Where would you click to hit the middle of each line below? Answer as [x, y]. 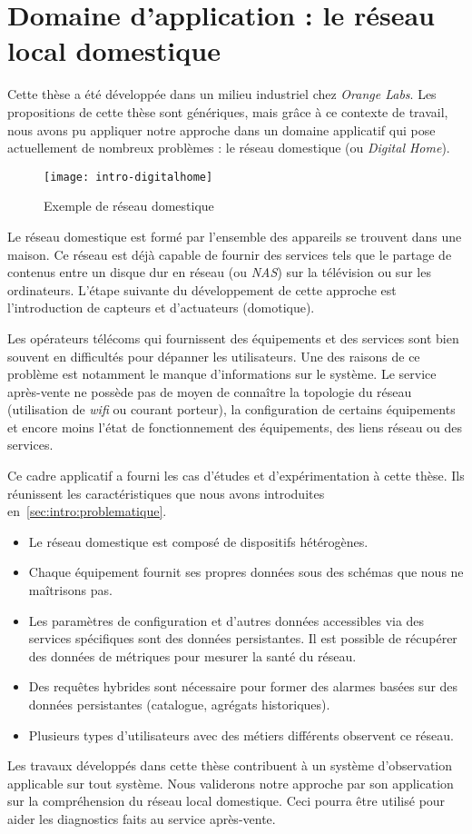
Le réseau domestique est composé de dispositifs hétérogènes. [198, 541]
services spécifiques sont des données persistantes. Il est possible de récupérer [243, 638]
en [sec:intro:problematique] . [87, 511]
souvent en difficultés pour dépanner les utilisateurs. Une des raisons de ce [214, 356]
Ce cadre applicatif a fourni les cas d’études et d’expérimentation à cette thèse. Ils [236, 476]
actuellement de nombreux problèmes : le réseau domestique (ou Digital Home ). [229, 148]
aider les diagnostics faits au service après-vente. [142, 818]
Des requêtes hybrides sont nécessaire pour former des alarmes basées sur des [243, 686]
